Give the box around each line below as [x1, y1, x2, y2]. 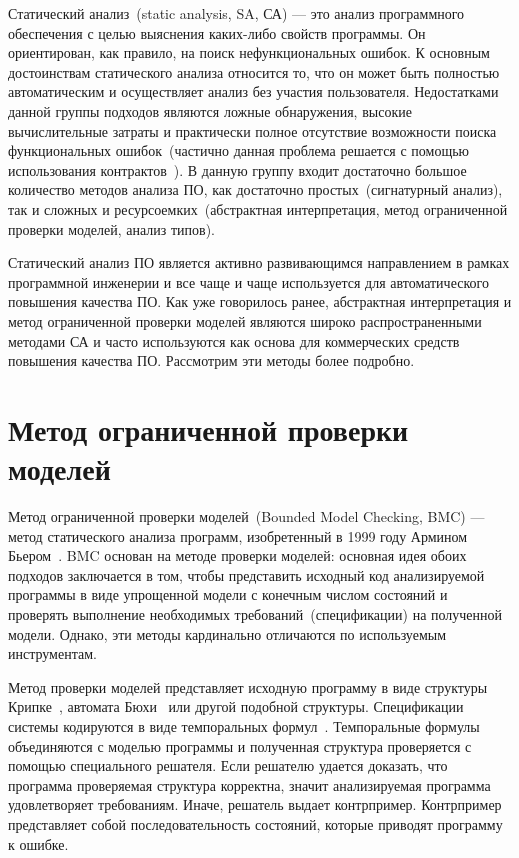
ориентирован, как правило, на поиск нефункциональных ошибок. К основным [8, 42, 490, 63]
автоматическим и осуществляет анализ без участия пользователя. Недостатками [8, 81, 499, 102]
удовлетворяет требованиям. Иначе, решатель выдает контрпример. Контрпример [8, 794, 502, 815]
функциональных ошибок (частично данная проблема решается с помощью [8, 140, 470, 161]
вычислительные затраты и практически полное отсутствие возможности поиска [8, 120, 497, 141]
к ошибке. [8, 833, 69, 854]
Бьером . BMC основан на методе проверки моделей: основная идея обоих [8, 545, 467, 566]
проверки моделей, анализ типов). [8, 218, 215, 239]
